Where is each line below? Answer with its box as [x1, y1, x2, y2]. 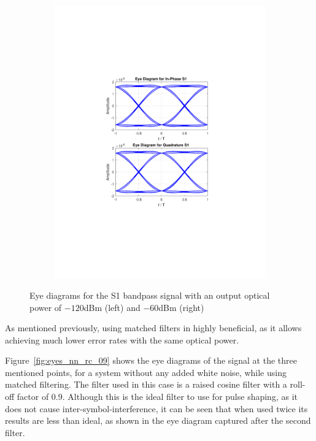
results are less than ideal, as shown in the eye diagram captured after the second [5, 414, 311, 427]
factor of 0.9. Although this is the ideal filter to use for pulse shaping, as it [17, 390, 298, 403]
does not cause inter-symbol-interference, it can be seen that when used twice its [5, 402, 308, 415]
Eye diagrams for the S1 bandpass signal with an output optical [29, 288, 270, 301]
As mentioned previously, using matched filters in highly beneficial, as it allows [5, 321, 302, 334]
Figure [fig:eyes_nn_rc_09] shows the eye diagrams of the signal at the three [5, 354, 297, 367]
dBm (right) [158, 301, 204, 313]
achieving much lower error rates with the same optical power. [5, 333, 239, 346]
